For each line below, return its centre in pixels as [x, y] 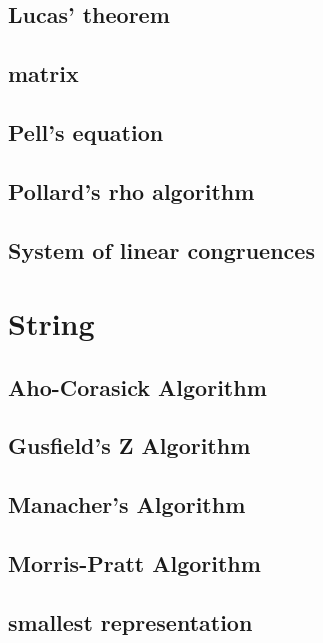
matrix [43, 73]
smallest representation [130, 621]
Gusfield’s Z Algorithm [129, 445]
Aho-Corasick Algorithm [137, 386]
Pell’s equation [86, 131]
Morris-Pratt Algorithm [134, 563]
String [51, 323]
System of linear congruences [161, 249]
